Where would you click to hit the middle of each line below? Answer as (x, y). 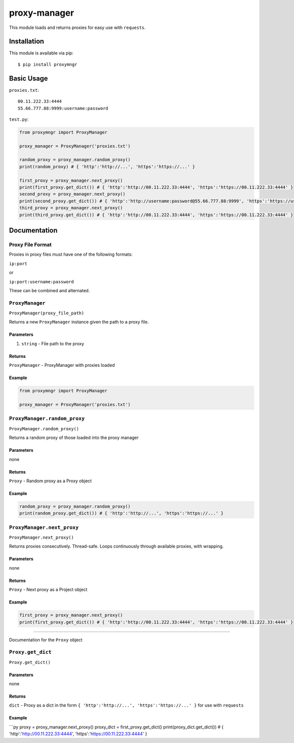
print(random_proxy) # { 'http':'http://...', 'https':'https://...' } (107, 166)
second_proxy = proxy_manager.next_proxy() (73, 194)
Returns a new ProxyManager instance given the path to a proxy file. (79, 322)
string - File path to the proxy (53, 343)
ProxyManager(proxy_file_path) (47, 313)
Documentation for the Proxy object (46, 640)
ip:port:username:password (41, 282)
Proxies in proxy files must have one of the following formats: (71, 254)
